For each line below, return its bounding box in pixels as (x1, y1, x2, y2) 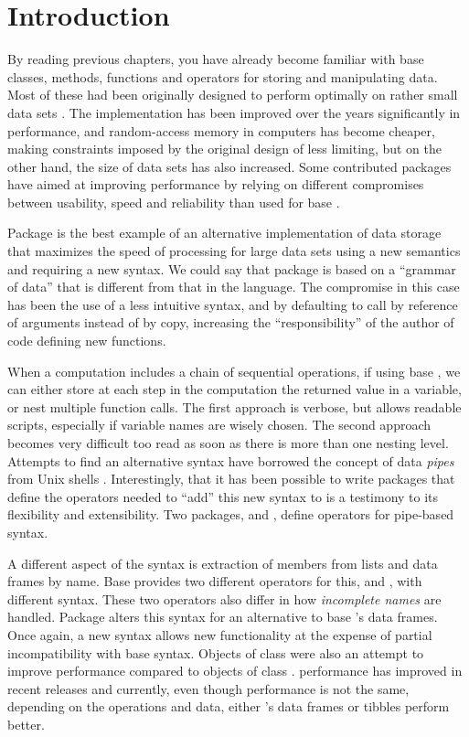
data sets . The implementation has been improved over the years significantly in (7, 102, 461, 122)
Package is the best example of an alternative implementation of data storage (7, 223, 442, 242)
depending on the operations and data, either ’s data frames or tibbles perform (7, 697, 450, 716)
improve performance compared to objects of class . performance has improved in (7, 661, 463, 680)
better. (7, 714, 45, 733)
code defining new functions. (7, 331, 166, 350)
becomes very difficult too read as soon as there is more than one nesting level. (7, 433, 449, 452)
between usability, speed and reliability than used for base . (7, 192, 340, 211)
